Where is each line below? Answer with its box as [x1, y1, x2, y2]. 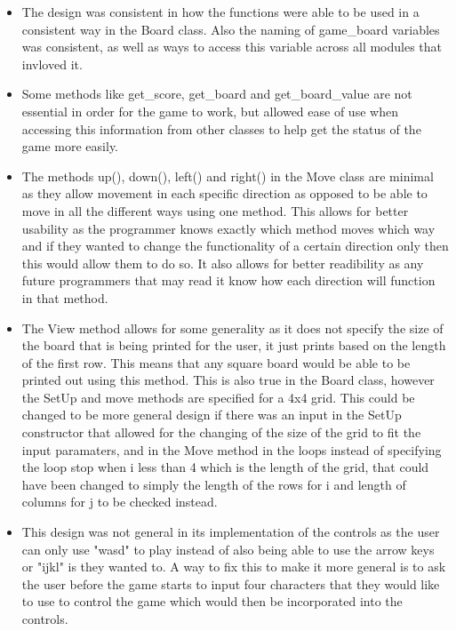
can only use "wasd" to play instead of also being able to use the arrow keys [21, 539, 435, 558]
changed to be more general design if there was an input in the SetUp [21, 405, 402, 424]
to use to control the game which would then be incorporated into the [21, 592, 403, 611]
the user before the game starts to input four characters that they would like [21, 574, 440, 593]
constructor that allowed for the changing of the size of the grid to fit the [21, 423, 421, 442]
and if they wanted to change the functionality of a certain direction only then [21, 236, 449, 255]
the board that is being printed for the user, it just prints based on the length [21, 336, 446, 355]
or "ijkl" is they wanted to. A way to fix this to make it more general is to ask [21, 557, 446, 576]
